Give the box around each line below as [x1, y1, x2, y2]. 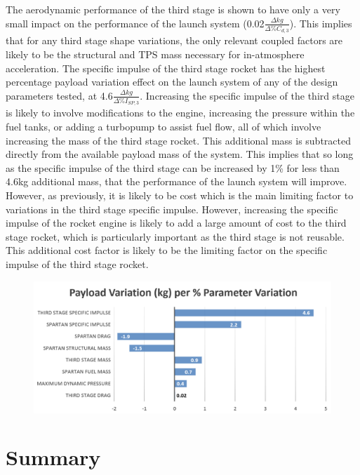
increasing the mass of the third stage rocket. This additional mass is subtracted [6, 133, 351, 147]
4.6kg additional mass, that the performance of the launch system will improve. [6, 174, 347, 189]
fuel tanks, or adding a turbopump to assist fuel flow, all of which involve [6, 119, 321, 133]
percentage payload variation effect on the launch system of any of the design [6, 74, 338, 89]
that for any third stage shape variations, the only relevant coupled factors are [6, 33, 343, 48]
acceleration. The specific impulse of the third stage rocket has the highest [6, 60, 326, 75]
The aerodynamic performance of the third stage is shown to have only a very [6, 2, 340, 16]
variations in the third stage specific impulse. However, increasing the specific [6, 201, 338, 216]
